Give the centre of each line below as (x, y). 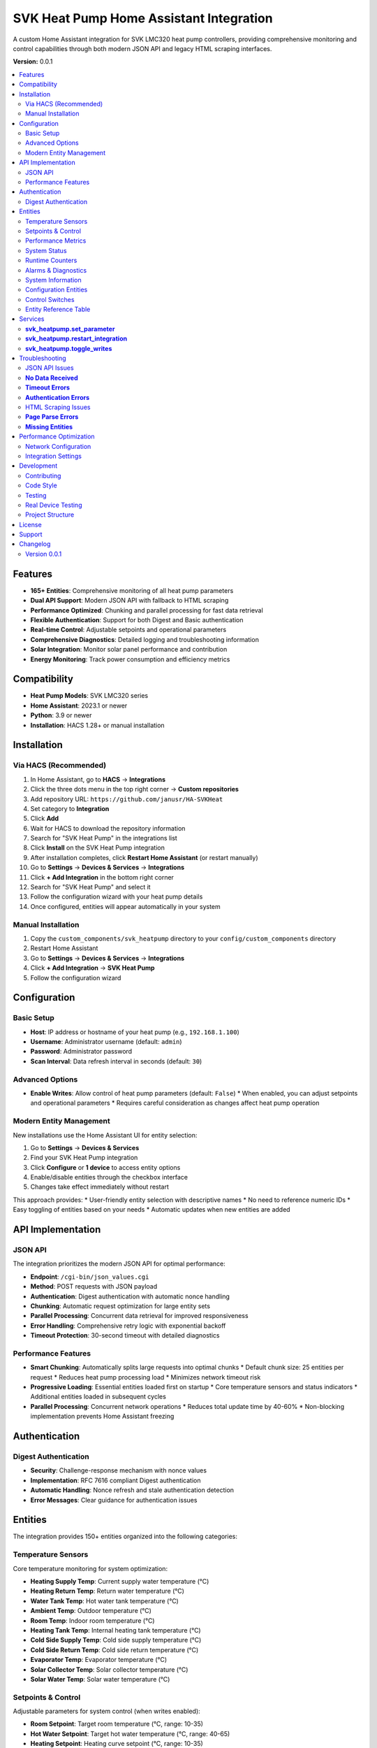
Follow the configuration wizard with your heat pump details (117, 897)
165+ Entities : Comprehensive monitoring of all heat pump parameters (132, 590)
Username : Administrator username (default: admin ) (106, 1042)
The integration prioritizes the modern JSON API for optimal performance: (119, 1264)
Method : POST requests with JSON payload (94, 1287)
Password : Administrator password (81, 1052)
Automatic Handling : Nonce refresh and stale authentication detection (132, 1490)
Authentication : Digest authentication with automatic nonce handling (130, 1296)
